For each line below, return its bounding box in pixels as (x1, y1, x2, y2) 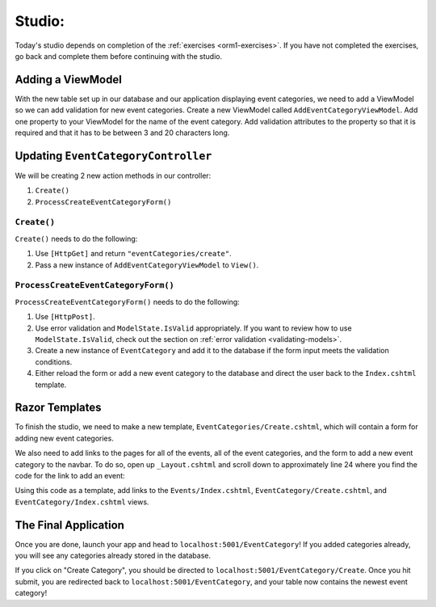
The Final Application (15, 518, 125, 532)
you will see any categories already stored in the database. (15, 550, 212, 561)
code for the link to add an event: (15, 470, 125, 480)
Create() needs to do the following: (15, 234, 138, 243)
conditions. (35, 356, 73, 367)
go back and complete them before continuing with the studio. (15, 51, 222, 61)
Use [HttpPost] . (35, 312, 96, 322)
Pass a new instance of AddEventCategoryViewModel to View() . (35, 259, 259, 270)
